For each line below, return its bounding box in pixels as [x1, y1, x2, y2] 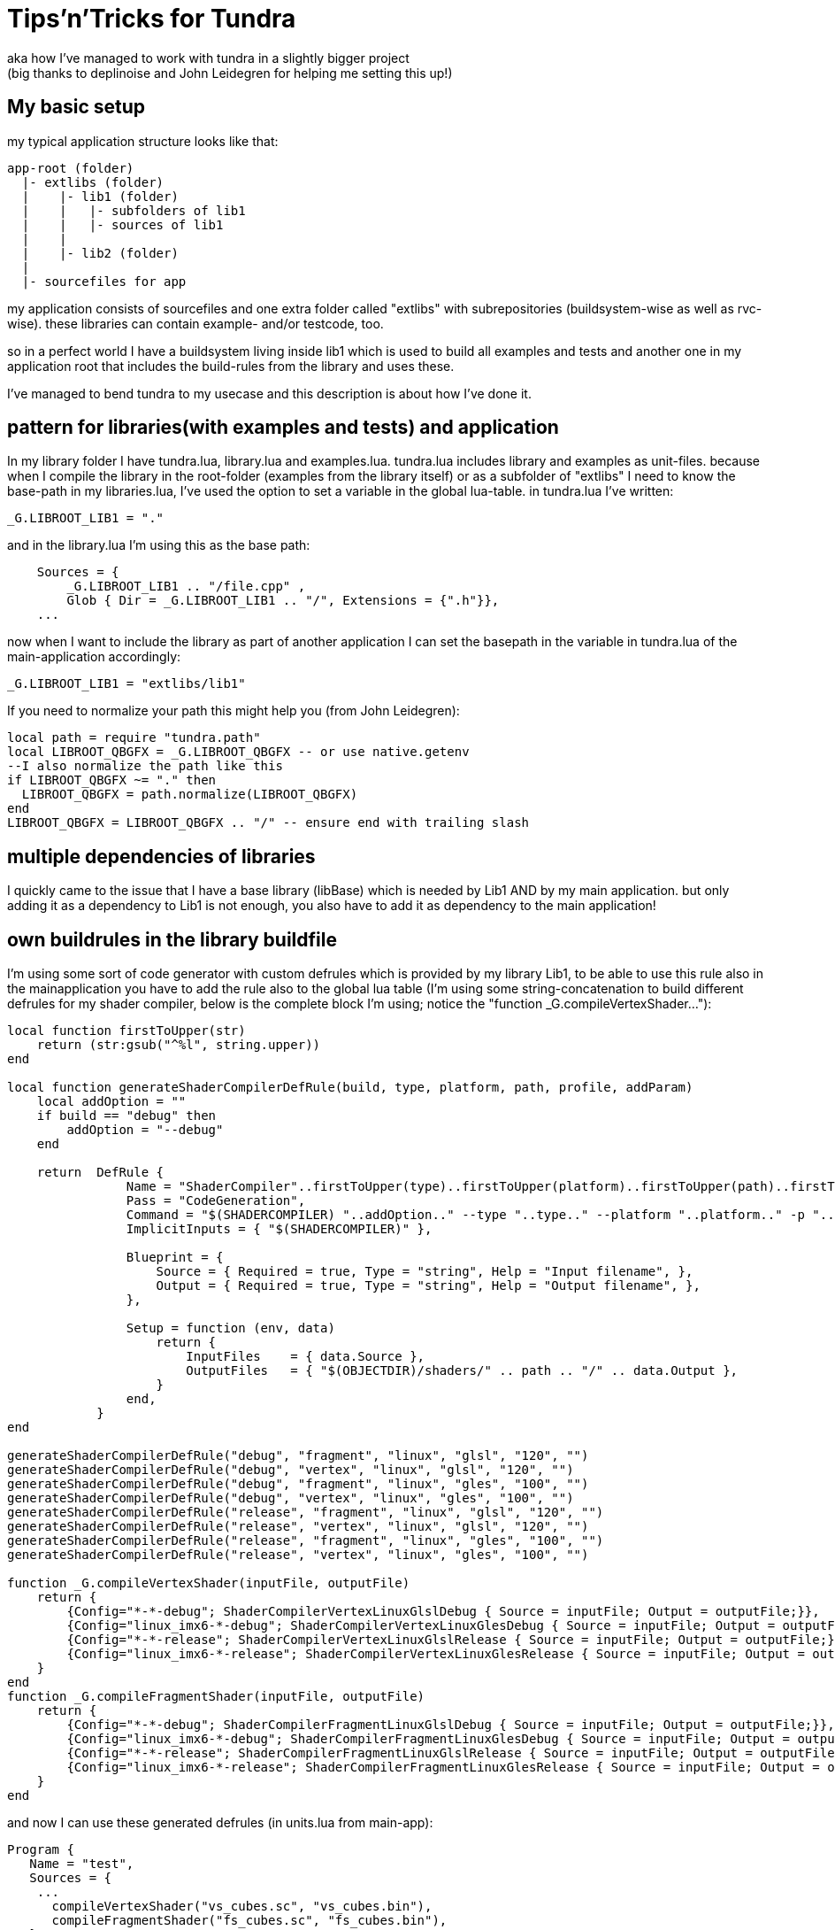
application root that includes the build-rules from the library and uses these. [7, 358, 455, 374]
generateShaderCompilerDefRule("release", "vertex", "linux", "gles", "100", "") [7, 1548, 589, 1563]
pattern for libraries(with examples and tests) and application [7, 416, 559, 439]
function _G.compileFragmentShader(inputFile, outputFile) [7, 1689, 425, 1704]
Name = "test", [29, 1857, 134, 1872]
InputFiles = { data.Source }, [186, 1349, 425, 1364]
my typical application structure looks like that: [7, 133, 279, 149]
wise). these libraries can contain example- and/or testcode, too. [7, 315, 384, 331]
